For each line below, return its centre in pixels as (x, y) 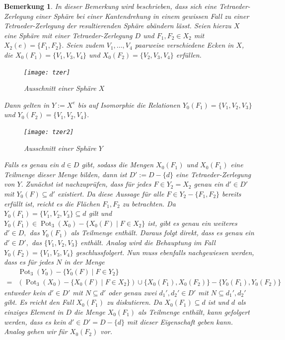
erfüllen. (189, 54)
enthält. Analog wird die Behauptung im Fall (148, 242)
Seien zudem (85, 45)
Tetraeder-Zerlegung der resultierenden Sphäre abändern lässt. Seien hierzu (118, 26)
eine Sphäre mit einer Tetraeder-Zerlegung (68, 35)
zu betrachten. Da (149, 203)
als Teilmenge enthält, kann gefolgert (194, 312)
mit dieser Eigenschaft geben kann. (180, 321)
